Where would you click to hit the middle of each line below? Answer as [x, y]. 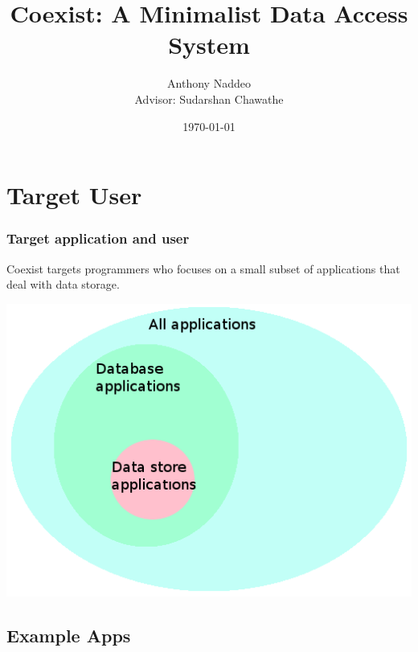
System [209, 45]
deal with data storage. [63, 284]
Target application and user [98, 238]
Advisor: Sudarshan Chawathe [209, 98]
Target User [74, 195]
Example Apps [69, 636]
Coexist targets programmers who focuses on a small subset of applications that [203, 268]
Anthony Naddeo [209, 83]
